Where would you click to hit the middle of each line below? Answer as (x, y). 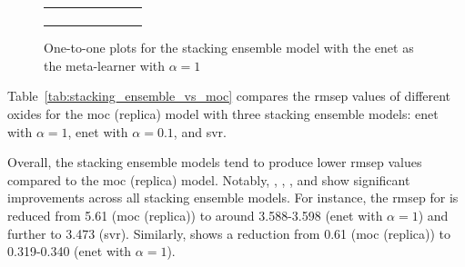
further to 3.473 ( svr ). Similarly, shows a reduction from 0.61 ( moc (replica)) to (229, 233)
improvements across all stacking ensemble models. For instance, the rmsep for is (233, 198)
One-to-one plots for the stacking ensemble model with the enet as (229, 48)
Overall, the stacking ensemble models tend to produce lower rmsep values (215, 162)
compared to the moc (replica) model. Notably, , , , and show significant (209, 179)
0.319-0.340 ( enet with (70, 251)
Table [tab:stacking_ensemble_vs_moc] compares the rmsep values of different (229, 96)
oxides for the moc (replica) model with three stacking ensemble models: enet (223, 114)
